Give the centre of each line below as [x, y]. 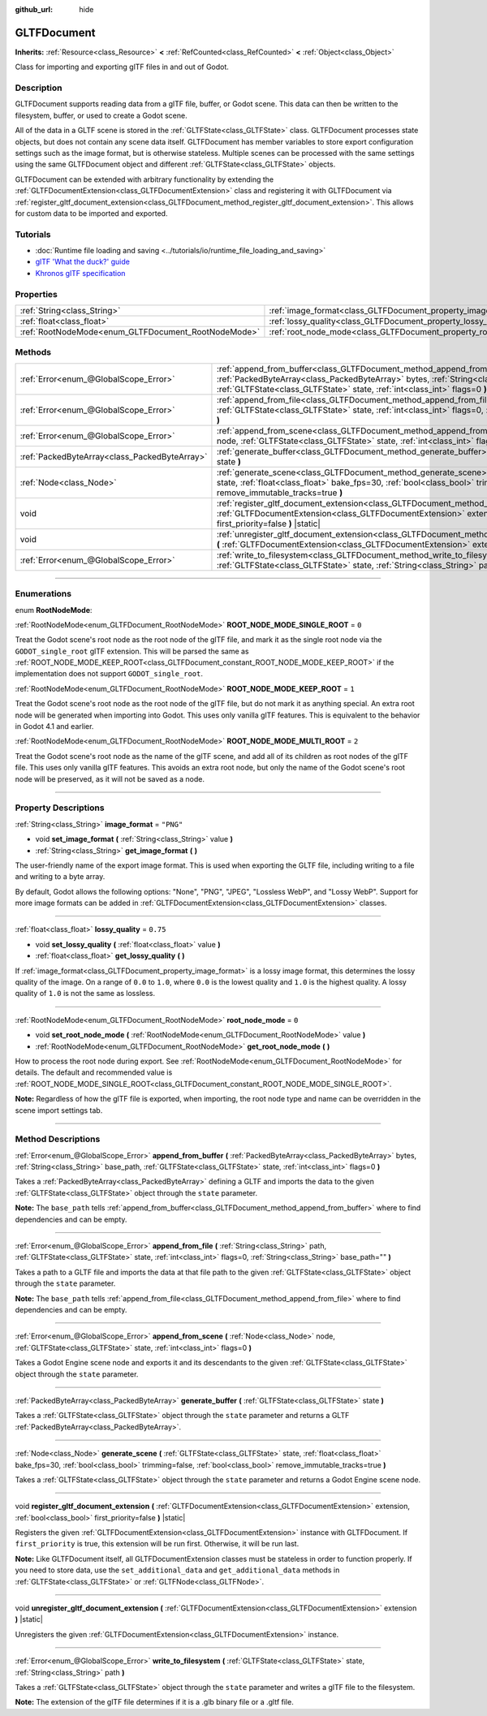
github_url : [34, 9]
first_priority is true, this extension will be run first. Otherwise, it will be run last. [157, 1544]
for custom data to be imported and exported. [91, 213]
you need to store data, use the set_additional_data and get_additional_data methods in [177, 1570]
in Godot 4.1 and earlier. [54, 726]
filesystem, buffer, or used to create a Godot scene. [101, 115]
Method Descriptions [58, 1139]
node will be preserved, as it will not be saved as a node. [110, 778]
